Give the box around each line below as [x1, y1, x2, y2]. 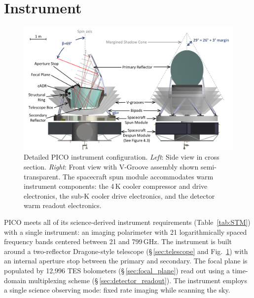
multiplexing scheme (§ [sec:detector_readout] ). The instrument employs [28, 275, 247, 285]
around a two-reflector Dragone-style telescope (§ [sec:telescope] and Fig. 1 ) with [4, 246, 248, 256]
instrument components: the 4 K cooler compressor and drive [24, 181, 208, 191]
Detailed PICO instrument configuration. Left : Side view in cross [24, 152, 219, 162]
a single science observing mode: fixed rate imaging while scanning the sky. [4, 285, 230, 295]
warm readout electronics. [24, 200, 102, 211]
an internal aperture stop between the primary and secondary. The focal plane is [4, 255, 248, 266]
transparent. [24, 171, 61, 181]
